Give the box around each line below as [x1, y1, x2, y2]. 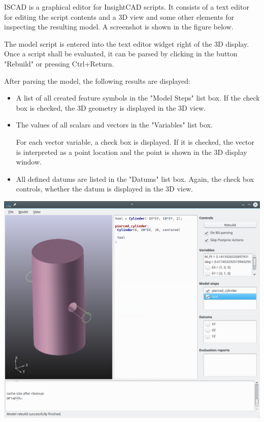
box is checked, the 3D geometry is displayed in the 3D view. [16, 102, 206, 113]
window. [16, 156, 42, 167]
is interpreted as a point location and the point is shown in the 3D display [16, 146, 247, 157]
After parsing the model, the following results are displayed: [4, 75, 190, 86]
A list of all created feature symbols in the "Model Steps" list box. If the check [16, 92, 260, 103]
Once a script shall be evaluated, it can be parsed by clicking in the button [4, 48, 238, 59]
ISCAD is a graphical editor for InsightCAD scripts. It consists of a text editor [4, 2, 249, 12]
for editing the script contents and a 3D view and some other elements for [4, 11, 234, 22]
